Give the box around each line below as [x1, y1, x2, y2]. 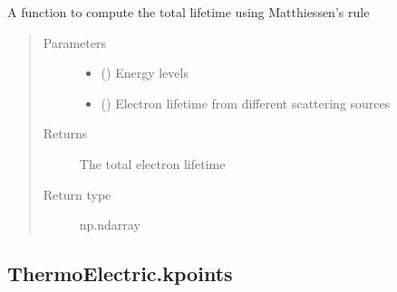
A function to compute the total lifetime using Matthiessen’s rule [7, 3, 370, 21]
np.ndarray [79, 215, 140, 234]
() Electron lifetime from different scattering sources [101, 93, 391, 112]
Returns [43, 124, 88, 143]
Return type [43, 184, 111, 203]
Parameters [43, 33, 106, 52]
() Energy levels [101, 63, 189, 82]
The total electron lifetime [79, 154, 226, 173]
